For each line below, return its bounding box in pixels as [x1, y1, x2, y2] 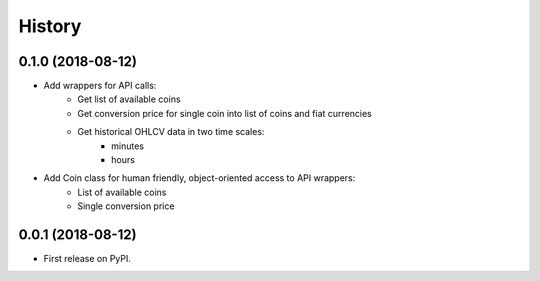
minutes [111, 140, 145, 152]
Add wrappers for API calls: [43, 80, 157, 92]
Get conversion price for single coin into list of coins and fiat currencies [77, 107, 372, 119]
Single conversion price [77, 200, 175, 212]
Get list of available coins [77, 93, 181, 105]
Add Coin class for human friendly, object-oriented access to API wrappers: [43, 172, 356, 184]
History [18, 15, 82, 37]
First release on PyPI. [43, 253, 132, 265]
